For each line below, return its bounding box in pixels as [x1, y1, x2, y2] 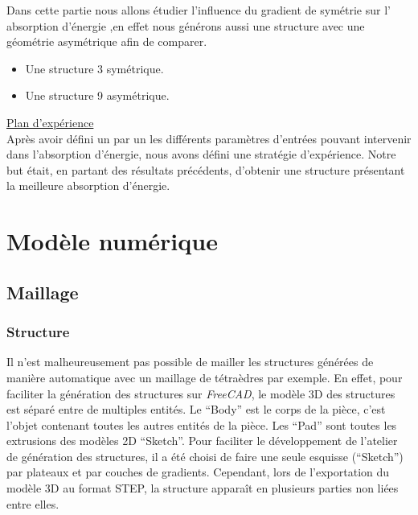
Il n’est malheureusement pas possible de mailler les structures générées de [6, 353, 374, 370]
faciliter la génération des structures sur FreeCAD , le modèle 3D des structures [6, 385, 395, 402]
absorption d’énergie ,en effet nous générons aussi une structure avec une [6, 17, 365, 34]
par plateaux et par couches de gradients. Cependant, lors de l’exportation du [6, 463, 390, 480]
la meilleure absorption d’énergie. [6, 177, 170, 194]
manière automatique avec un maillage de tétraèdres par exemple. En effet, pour [6, 369, 403, 385]
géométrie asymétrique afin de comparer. [6, 33, 207, 50]
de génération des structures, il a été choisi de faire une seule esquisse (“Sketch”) [6, 447, 404, 464]
